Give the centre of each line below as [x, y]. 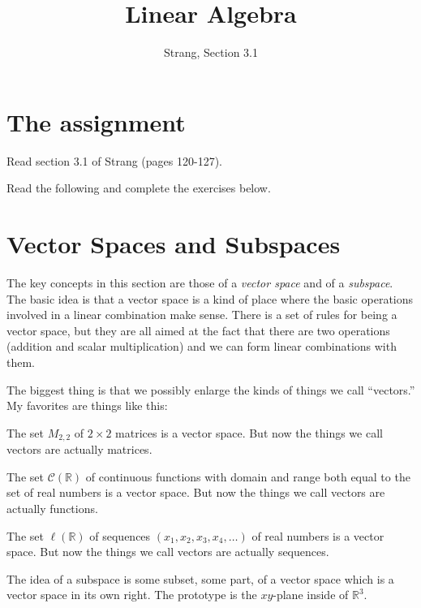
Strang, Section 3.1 [211, 52]
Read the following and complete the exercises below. [139, 188]
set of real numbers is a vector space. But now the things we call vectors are [196, 492]
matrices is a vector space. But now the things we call [249, 432]
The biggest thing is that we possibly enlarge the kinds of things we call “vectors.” [211, 389]
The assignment [96, 121]
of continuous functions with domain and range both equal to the [248, 476]
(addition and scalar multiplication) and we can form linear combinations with [202, 346]
